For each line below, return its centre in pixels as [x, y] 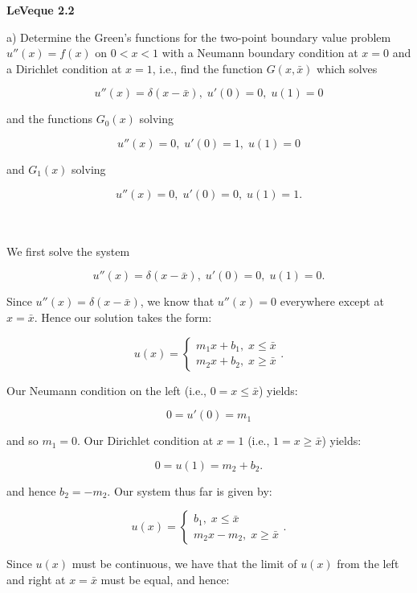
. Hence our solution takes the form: [123, 317]
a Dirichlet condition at [64, 68]
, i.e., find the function [208, 68]
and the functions [50, 119]
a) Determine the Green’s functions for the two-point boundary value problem [199, 37]
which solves [347, 68]
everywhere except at [332, 301]
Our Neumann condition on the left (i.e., [106, 390]
